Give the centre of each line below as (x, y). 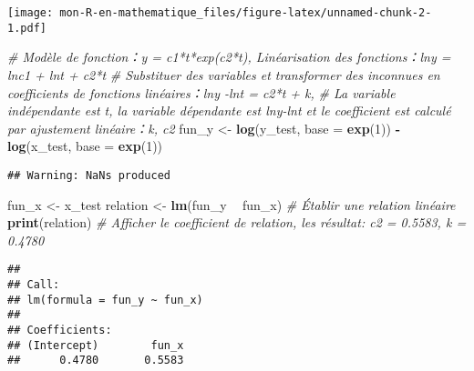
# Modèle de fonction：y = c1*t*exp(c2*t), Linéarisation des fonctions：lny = (229, 57)
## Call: (34, 284)
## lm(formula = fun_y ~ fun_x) (105, 300)
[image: (31, 13)
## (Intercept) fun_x (96, 345)
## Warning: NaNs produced (89, 175)
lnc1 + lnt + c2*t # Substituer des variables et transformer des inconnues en (224, 74)
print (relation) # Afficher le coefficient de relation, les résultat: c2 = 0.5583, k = (237, 222)
